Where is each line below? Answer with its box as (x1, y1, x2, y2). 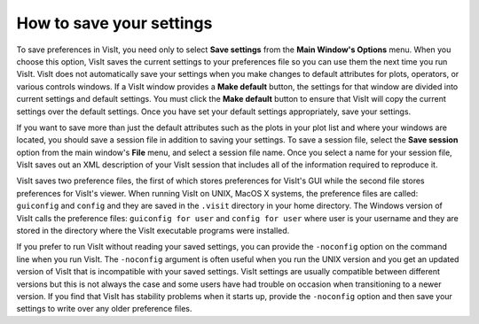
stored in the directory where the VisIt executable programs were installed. (16, 226, 290, 236)
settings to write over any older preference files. (16, 304, 192, 314)
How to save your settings (16, 13, 213, 33)
